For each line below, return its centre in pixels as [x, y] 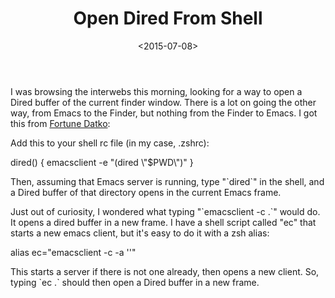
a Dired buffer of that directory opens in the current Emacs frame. [146, 192]
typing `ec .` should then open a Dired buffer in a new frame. [135, 282]
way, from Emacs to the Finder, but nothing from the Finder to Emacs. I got [164, 113]
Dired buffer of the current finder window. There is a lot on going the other [163, 102]
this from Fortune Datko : [60, 123]
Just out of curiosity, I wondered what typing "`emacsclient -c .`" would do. [165, 211]
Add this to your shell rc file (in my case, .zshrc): [110, 143]
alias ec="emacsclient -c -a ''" [73, 252]
